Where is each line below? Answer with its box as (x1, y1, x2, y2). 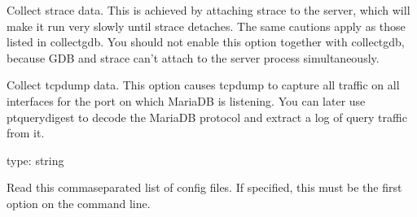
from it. (7, 124, 45, 141)
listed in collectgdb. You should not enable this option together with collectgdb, (7, 33, 405, 50)
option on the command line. (7, 194, 151, 211)
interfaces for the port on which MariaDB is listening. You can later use (7, 92, 366, 109)
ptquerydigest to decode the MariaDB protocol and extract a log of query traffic (7, 108, 407, 125)
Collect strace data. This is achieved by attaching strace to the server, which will (7, 2, 410, 18)
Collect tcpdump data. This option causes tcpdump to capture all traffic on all (7, 76, 400, 93)
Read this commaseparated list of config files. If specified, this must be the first (7, 179, 402, 196)
